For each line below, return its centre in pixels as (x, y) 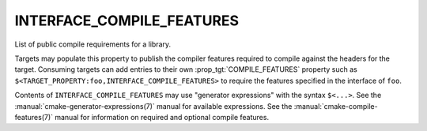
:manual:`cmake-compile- (336, 106)
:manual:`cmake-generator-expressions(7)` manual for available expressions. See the (153, 106)
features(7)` (34, 117)
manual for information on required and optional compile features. (161, 117)
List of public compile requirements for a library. (93, 44)
